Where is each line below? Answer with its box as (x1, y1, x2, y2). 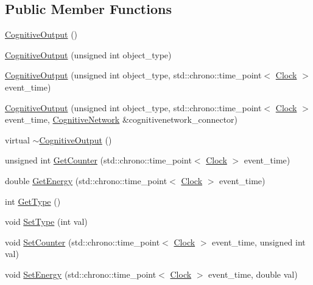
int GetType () (5, 194, 61, 207)
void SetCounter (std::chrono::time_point (5, 235, 160, 248)
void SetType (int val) (5, 215, 88, 228)
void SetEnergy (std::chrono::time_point (5, 267, 156, 280)
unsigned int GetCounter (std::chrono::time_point (5, 154, 192, 167)
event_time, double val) (208, 267, 298, 280)
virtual (5, 133, 30, 146)
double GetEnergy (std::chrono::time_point (5, 174, 167, 187)
